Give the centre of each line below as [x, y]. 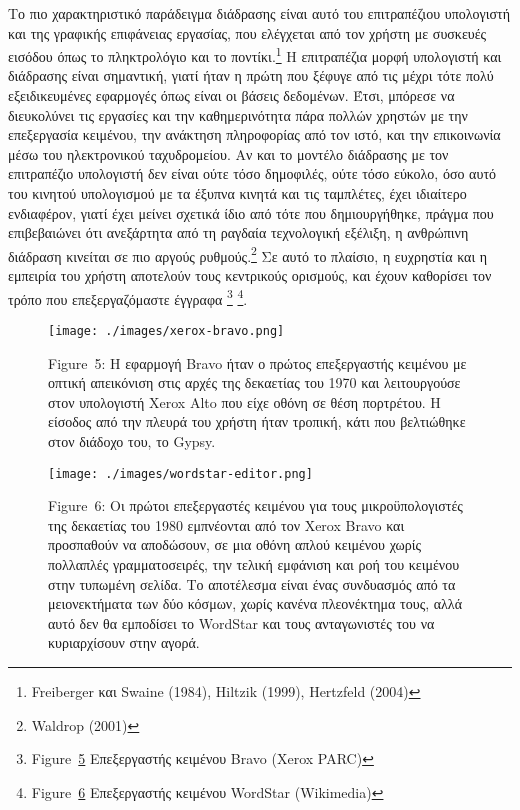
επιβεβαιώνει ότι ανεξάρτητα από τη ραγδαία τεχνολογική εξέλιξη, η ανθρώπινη [238, 232]
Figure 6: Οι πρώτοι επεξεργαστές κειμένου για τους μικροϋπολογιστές [255, 505]
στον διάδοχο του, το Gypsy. [132, 440]
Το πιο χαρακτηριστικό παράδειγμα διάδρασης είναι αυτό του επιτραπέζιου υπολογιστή [259, 13]
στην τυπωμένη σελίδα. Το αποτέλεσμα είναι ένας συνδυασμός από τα [252, 583]
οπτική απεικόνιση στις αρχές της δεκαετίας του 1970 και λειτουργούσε [254, 382]
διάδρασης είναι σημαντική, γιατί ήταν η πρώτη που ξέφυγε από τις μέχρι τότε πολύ [251, 75]
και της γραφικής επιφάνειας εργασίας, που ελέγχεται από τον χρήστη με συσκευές [247, 32]
